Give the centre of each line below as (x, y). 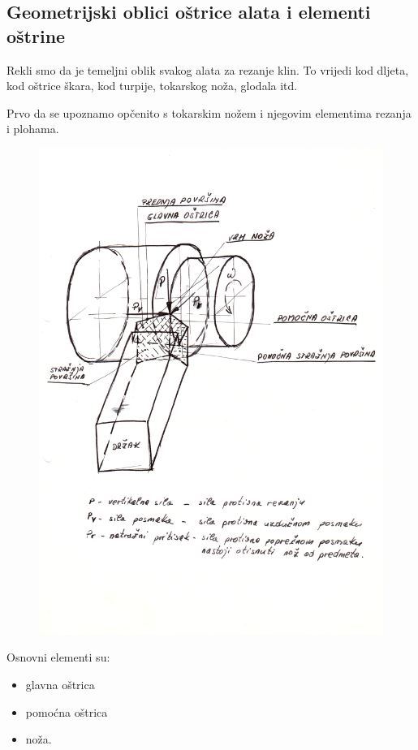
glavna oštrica (60, 685)
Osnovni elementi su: (58, 657)
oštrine (36, 35)
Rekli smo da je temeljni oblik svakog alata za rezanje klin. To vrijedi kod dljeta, (208, 69)
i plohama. (33, 129)
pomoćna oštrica (67, 711)
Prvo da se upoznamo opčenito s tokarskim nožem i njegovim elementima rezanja (209, 112)
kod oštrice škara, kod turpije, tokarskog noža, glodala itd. (152, 86)
